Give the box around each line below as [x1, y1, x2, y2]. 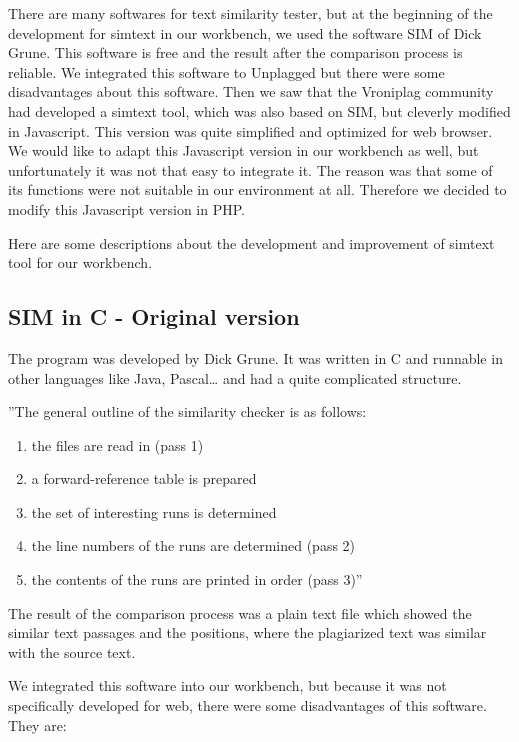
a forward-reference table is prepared [31, 468, 257, 489]
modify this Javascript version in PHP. [8, 198, 245, 219]
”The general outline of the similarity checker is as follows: [8, 401, 367, 422]
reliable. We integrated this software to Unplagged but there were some [8, 61, 445, 82]
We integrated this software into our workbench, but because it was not [8, 675, 447, 696]
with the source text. [8, 641, 136, 662]
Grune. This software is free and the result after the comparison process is [8, 42, 463, 63]
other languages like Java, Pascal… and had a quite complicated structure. [8, 367, 462, 388]
